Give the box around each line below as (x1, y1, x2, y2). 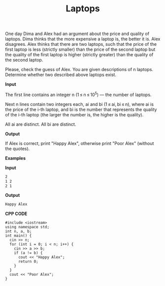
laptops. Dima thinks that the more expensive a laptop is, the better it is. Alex (5, 36, 161, 42)
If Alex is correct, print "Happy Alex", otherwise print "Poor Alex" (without (5, 140, 154, 146)
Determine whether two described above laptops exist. (5, 72, 117, 78)
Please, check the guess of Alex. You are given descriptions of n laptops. (5, 67, 154, 72)
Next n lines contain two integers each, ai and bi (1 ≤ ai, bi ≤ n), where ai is (5, 101, 154, 107)
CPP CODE (5, 211, 28, 217)
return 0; (18, 259, 38, 264)
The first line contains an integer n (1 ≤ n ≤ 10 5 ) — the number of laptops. (5, 91, 152, 98)
